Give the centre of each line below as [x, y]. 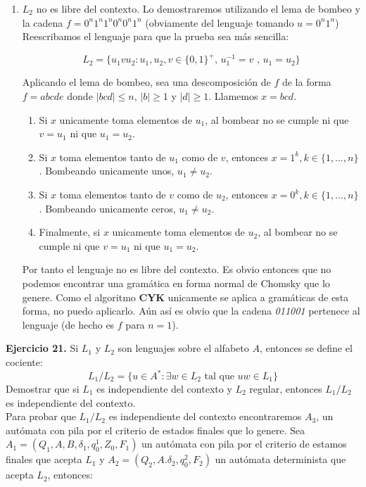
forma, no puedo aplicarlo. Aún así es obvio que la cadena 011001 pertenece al [191, 311]
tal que [219, 377]
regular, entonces [286, 389]
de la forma [307, 82]
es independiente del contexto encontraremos [205, 416]
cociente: [24, 361]
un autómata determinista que [280, 459]
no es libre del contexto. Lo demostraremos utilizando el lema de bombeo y [198, 8]
